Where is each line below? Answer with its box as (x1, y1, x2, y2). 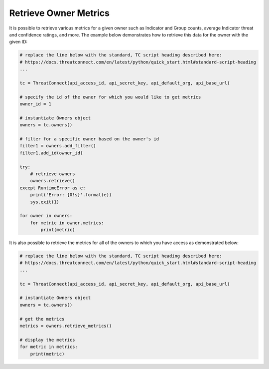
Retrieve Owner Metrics (9, 7, 110, 18)
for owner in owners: (19, 213, 73, 219)
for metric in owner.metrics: (30, 220, 104, 226)
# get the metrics (19, 316, 65, 322)
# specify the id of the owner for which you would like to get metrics (19, 94, 201, 100)
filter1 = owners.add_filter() (19, 143, 97, 149)
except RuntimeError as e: (19, 185, 86, 191)
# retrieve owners (30, 171, 75, 177)
